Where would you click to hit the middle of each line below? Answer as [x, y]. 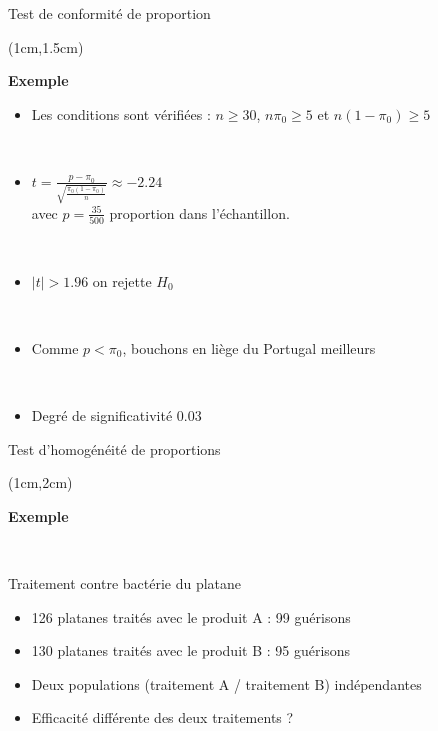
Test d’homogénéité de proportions [114, 448]
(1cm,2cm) [40, 482]
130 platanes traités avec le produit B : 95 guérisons [191, 650]
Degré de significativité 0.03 [116, 414]
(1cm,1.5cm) [46, 46]
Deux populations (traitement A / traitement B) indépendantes [226, 683]
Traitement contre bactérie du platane [125, 582]
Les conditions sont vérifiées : [121, 113]
